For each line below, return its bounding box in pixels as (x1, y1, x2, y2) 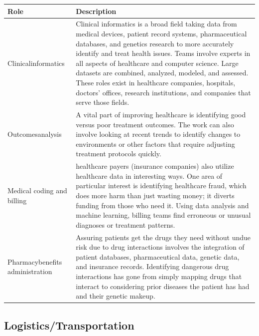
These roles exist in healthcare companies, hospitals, (76, 77, 236, 87)
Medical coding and (7, 185, 67, 196)
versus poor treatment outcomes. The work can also (76, 119, 234, 129)
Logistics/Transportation (4, 317, 134, 333)
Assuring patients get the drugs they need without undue (76, 232, 251, 242)
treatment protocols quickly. (76, 148, 161, 159)
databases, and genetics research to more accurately (76, 38, 234, 48)
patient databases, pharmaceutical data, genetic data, (76, 251, 240, 262)
